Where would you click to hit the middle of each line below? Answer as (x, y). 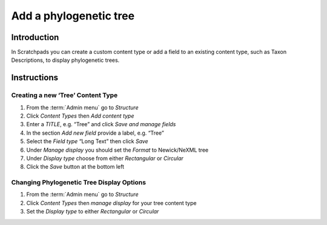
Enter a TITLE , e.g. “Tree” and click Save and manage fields (101, 124)
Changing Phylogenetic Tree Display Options (79, 183)
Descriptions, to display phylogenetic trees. (65, 60)
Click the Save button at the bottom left (75, 167)
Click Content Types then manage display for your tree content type (111, 203)
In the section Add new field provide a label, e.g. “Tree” (95, 133)
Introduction (35, 37)
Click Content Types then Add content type (80, 116)
